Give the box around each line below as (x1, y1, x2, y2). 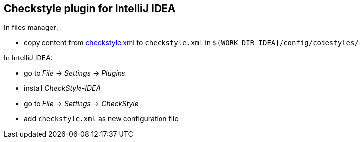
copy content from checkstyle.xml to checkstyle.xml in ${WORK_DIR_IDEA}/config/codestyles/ (24, 38, 359, 47)
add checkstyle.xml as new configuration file (24, 114, 179, 123)
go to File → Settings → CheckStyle (24, 99, 139, 108)
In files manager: (4, 23, 58, 32)
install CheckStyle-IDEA (24, 84, 101, 93)
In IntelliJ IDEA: (4, 54, 53, 62)
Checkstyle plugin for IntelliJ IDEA (4, 2, 176, 15)
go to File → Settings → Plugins (24, 69, 125, 78)
